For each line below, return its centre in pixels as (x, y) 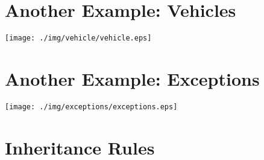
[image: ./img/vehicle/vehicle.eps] (78, 38)
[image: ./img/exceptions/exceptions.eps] (91, 107)
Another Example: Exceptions (132, 78)
